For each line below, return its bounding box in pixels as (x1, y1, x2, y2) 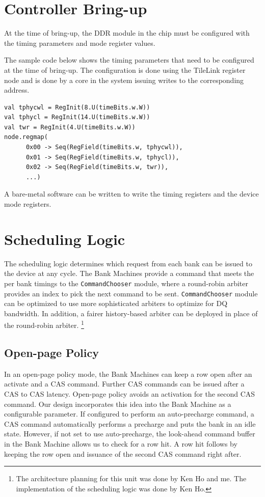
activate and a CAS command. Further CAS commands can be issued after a (4, 378, 245, 389)
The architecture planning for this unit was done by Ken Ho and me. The (16, 473, 247, 484)
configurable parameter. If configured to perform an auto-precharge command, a (4, 408, 254, 419)
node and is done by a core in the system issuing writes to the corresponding (4, 74, 244, 85)
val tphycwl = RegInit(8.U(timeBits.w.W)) (4, 103, 150, 111)
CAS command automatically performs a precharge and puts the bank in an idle (4, 418, 256, 429)
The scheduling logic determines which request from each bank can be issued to (4, 258, 252, 268)
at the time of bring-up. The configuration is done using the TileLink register (4, 64, 246, 75)
